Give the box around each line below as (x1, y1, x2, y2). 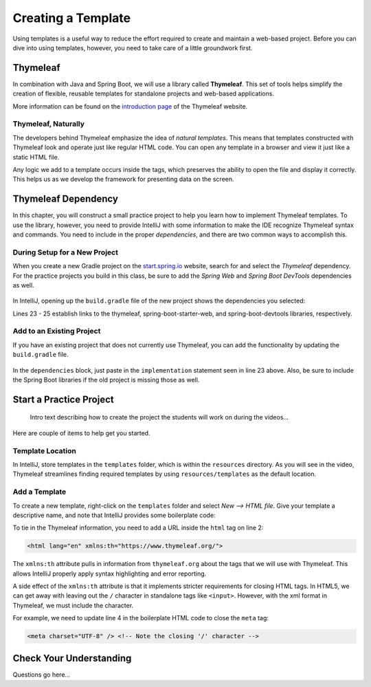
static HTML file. (12, 153, 60, 161)
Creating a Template (12, 10, 131, 25)
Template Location (12, 446, 77, 455)
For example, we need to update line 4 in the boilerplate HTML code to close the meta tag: (12, 614, 269, 622)
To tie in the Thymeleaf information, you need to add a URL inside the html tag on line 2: (12, 523, 264, 532)
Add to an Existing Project (12, 327, 101, 336)
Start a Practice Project (12, 393, 114, 405)
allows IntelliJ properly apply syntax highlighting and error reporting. (12, 569, 207, 578)
